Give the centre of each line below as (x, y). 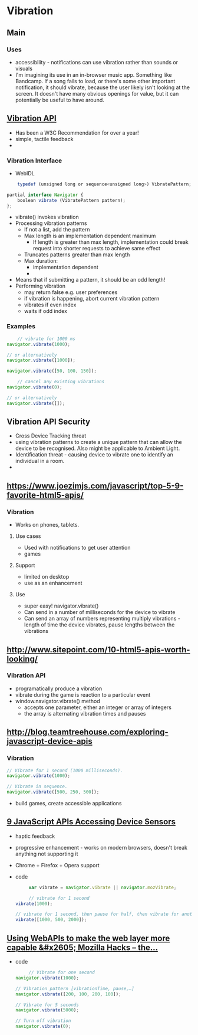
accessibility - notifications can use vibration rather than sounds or (97, 62)
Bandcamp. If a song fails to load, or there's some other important (95, 81)
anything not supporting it (47, 854)
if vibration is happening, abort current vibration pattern (92, 299)
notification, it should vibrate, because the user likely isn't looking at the (103, 87)
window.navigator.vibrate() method (57, 701)
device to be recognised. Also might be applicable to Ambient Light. (98, 448)
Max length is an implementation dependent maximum (90, 236)
